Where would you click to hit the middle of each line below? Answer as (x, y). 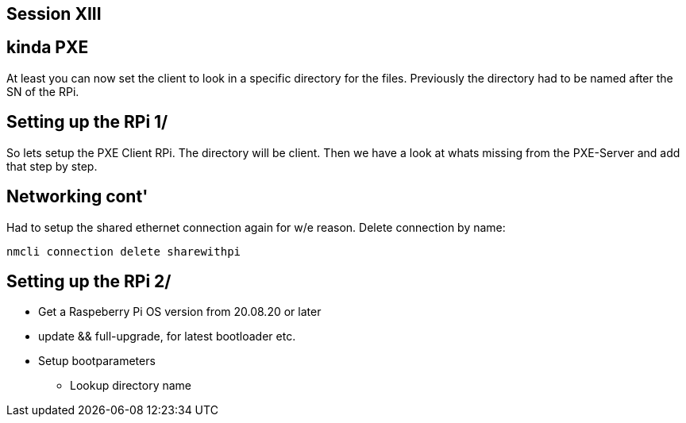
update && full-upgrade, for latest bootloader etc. (167, 336)
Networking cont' (77, 197)
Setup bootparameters (97, 361)
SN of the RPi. (43, 91)
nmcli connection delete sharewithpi (124, 251)
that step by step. (52, 166)
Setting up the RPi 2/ (89, 281)
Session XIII (54, 14)
